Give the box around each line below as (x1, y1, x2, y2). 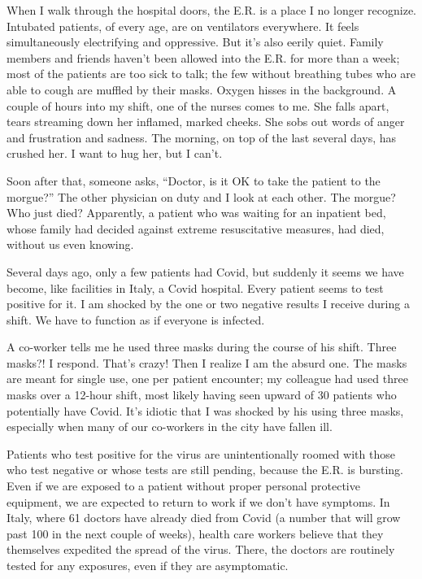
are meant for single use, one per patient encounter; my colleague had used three (7, 370, 408, 387)
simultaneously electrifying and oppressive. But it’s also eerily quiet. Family (7, 33, 384, 50)
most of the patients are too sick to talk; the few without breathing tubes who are (7, 65, 415, 82)
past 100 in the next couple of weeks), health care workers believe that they (7, 525, 384, 542)
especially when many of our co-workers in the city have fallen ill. (7, 418, 333, 435)
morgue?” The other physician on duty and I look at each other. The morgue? (7, 188, 396, 205)
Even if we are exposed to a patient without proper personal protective (7, 477, 360, 494)
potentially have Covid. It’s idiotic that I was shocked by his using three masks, (7, 402, 404, 419)
